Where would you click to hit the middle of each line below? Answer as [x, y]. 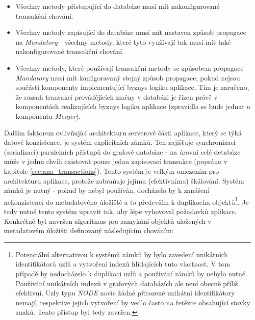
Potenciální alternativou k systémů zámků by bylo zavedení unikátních [122, 254]
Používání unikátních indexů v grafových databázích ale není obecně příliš [127, 283]
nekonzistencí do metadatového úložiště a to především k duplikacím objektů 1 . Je [127, 201]
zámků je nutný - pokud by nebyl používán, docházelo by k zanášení [107, 190]
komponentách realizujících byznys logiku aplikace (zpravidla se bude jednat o [133, 106]
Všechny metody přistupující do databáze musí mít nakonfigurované [117, 6]
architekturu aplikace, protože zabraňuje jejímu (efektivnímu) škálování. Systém [124, 180]
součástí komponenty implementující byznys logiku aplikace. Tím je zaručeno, [132, 87]
